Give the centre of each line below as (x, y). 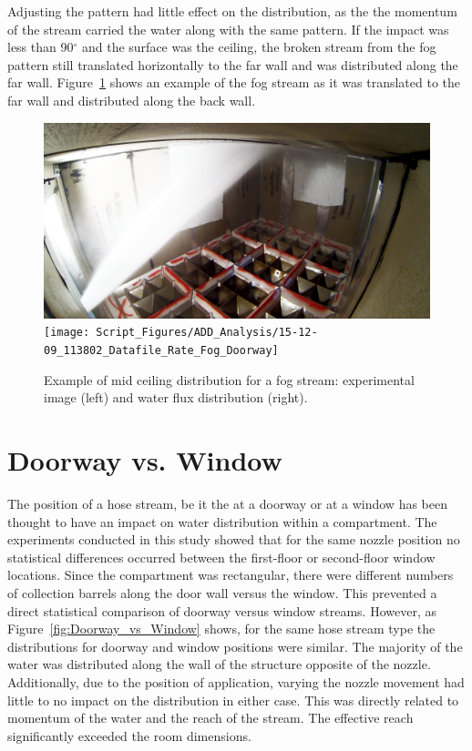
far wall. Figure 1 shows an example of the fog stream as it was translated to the (234, 82)
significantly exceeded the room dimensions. (129, 735)
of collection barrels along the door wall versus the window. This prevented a (222, 593)
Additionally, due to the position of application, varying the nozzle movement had (236, 682)
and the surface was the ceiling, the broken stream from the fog (259, 47)
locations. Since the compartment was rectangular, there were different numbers (231, 575)
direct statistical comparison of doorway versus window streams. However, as (222, 610)
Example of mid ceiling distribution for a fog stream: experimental (229, 379)
